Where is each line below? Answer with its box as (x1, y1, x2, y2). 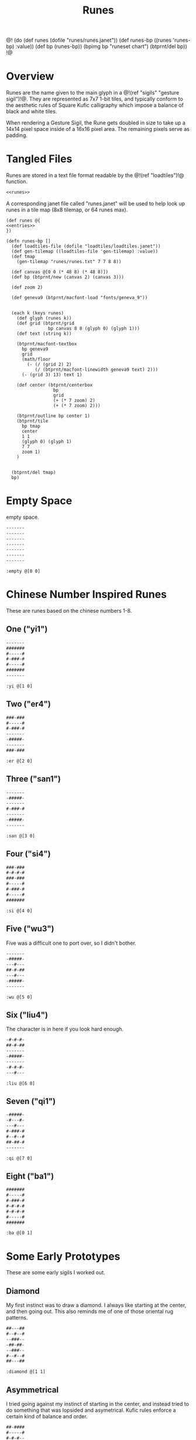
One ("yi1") (6, 624, 48, 635)
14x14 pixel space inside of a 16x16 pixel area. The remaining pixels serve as (6, 126, 190, 133)
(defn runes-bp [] (6, 238, 51, 244)
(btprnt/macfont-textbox (16, 341, 77, 347)
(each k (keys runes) (11, 310, 64, 316)
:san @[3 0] (6, 833, 35, 839)
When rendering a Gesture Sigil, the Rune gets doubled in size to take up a (6, 119, 186, 126)
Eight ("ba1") (6, 1171, 54, 1181)
